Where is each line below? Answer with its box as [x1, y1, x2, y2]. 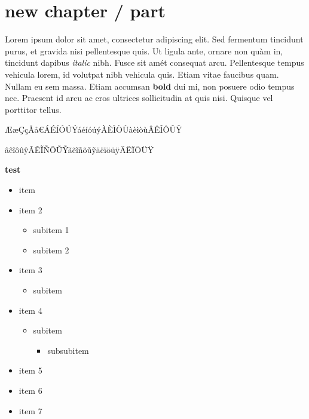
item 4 [19, 304, 42, 316]
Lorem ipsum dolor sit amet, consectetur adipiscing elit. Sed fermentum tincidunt [5, 33, 304, 45]
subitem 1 [33, 224, 69, 236]
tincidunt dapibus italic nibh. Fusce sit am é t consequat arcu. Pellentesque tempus [5, 56, 304, 69]
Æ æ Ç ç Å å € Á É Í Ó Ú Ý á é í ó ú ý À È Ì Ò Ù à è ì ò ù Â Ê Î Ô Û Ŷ [5, 123, 182, 136]
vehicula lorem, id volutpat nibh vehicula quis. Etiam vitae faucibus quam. [5, 68, 279, 80]
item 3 [19, 264, 42, 276]
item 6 [19, 384, 42, 396]
